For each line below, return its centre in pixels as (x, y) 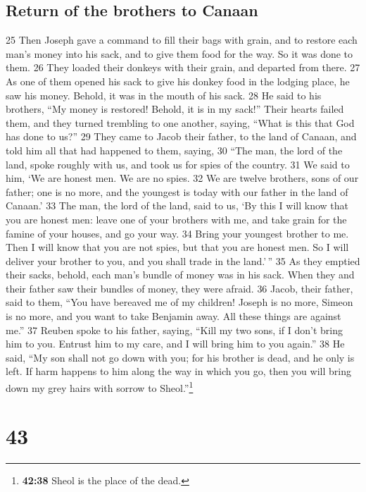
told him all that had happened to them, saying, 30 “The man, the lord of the (174, 150)
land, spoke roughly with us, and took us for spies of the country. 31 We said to (178, 164)
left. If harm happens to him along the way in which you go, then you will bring (178, 371)
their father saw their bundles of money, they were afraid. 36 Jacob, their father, (179, 288)
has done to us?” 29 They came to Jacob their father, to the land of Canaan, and (181, 136)
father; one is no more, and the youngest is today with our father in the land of (177, 191)
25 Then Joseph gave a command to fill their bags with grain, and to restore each (182, 40)
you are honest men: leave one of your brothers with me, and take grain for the (176, 219)
